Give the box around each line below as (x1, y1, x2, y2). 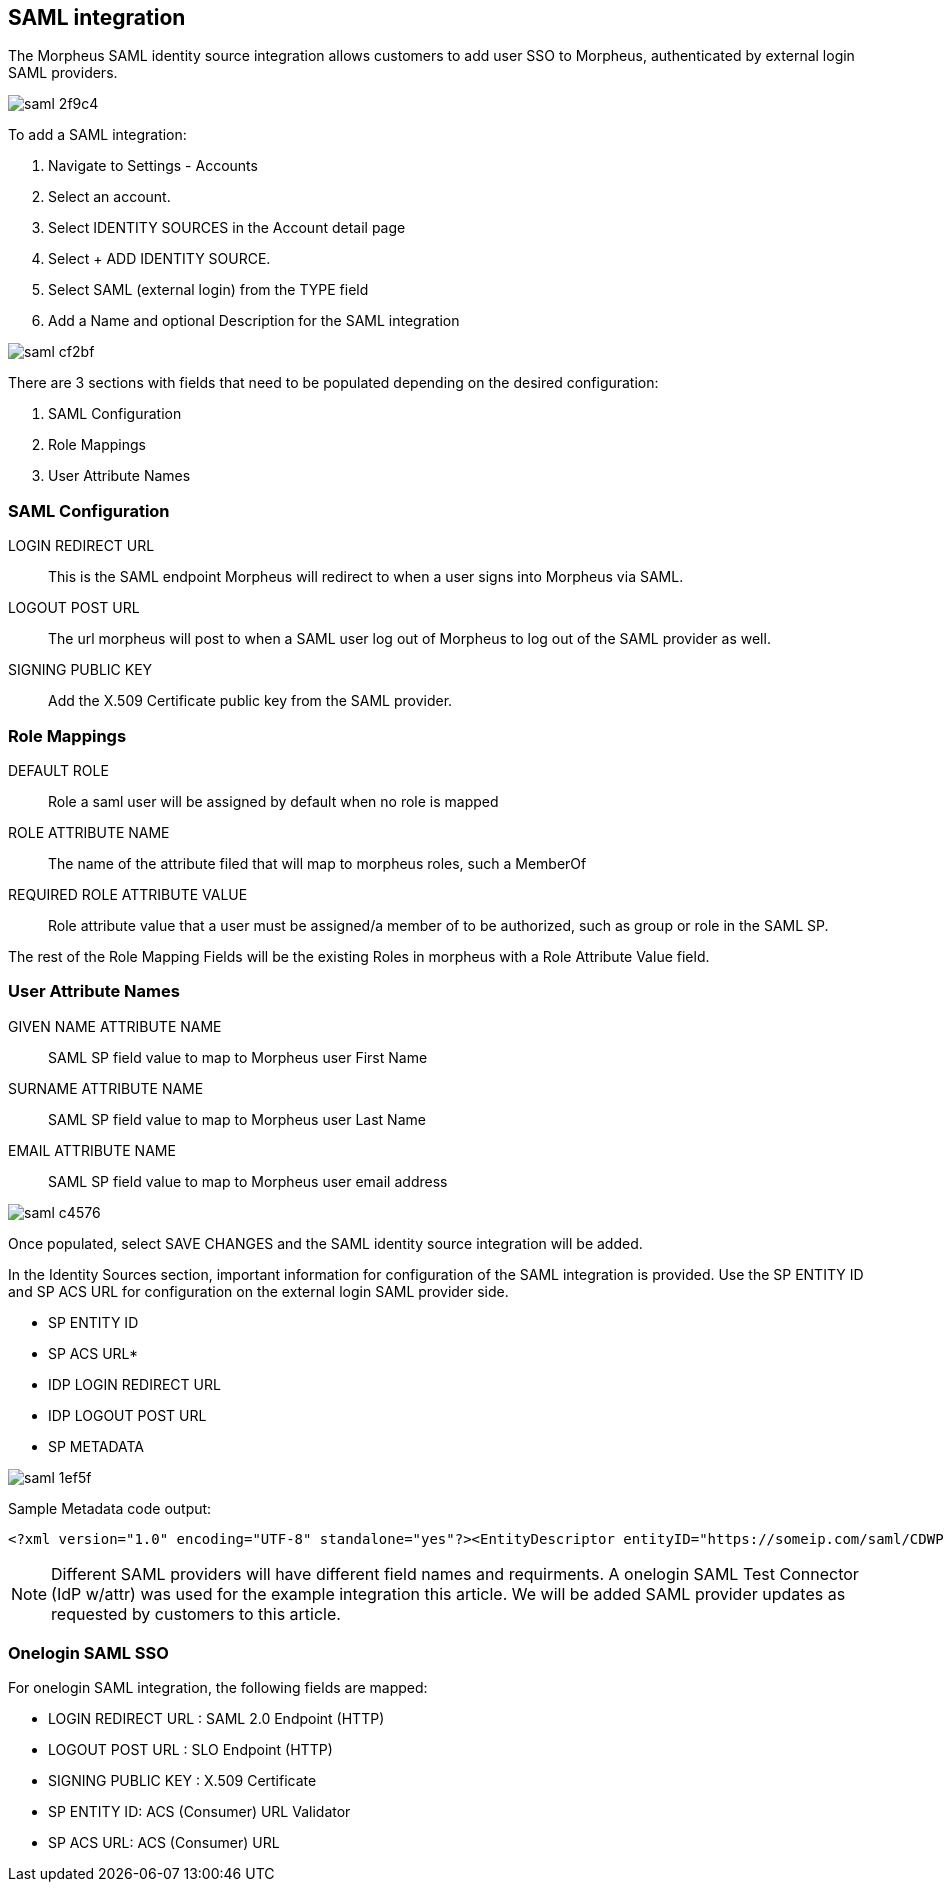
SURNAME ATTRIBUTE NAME (8, 1079, 204, 1097)
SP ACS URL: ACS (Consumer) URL (48, 1834, 280, 1852)
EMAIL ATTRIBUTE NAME (8, 1141, 176, 1159)
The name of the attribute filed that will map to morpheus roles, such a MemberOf (48, 854, 587, 872)
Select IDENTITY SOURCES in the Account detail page (48, 219, 406, 237)
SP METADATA (48, 1437, 145, 1455)
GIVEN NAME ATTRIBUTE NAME (8, 1017, 222, 1035)
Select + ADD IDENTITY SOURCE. (48, 250, 271, 268)
